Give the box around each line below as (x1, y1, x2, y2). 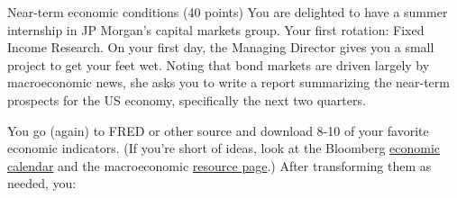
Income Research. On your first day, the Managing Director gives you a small (7, 38, 434, 57)
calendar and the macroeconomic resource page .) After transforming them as (7, 156, 432, 175)
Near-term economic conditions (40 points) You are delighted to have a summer (7, 3, 448, 21)
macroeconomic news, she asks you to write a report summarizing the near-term (7, 73, 450, 92)
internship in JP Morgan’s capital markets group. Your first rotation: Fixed (7, 20, 425, 39)
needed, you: (7, 174, 77, 193)
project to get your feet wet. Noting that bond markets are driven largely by (7, 55, 430, 74)
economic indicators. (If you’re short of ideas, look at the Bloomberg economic (7, 139, 441, 157)
